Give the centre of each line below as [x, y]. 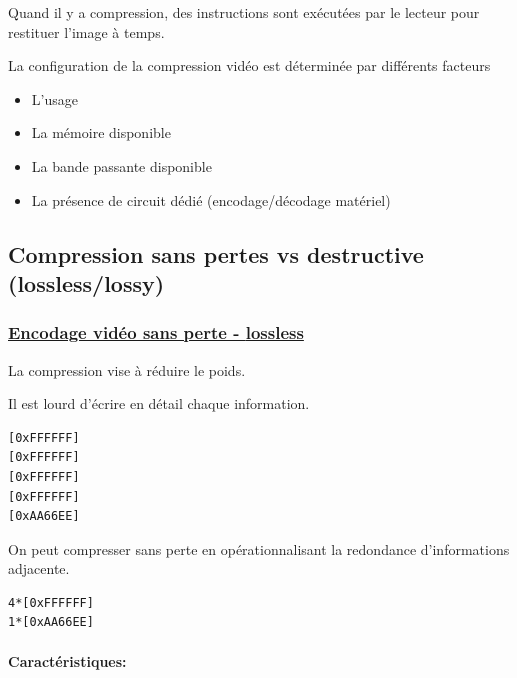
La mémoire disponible [101, 132]
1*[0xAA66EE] [51, 622]
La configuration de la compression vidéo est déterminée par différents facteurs [249, 65]
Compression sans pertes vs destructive [216, 253]
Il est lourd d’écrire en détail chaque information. [159, 403]
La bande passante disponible [121, 165]
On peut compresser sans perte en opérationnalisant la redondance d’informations [259, 548]
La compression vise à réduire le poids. [127, 369]
